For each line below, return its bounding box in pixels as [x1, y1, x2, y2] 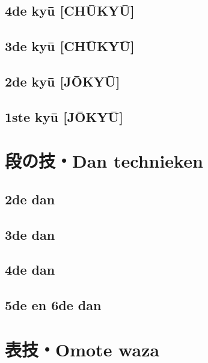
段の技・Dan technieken [5, 148, 203, 173]
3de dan [5, 225, 55, 243]
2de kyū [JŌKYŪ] [5, 72, 120, 90]
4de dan [5, 260, 55, 279]
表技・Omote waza [5, 337, 160, 361]
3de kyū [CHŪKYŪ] [5, 37, 135, 55]
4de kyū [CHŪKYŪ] [5, 1, 135, 20]
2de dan [5, 189, 55, 208]
